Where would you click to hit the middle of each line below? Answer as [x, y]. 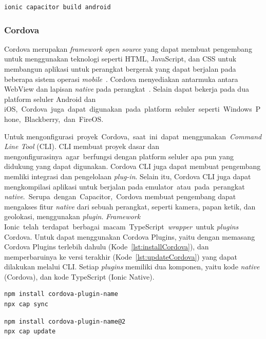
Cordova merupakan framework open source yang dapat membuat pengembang [128, 48]
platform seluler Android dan [50, 99]
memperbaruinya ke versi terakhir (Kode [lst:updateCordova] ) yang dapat [121, 256]
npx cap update [30, 332]
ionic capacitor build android [58, 7]
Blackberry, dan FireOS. [64, 119]
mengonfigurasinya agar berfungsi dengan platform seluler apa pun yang [119, 156]
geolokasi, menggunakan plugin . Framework [72, 216]
